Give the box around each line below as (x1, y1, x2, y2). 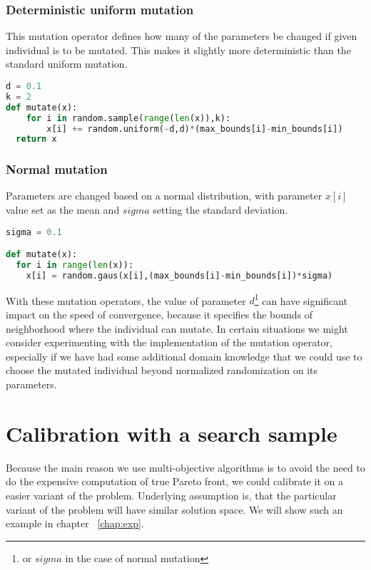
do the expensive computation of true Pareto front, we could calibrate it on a (6, 474, 343, 489)
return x (16, 134, 57, 145)
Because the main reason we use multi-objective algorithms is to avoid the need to (6, 460, 365, 475)
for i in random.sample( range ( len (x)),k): (26, 113, 231, 123)
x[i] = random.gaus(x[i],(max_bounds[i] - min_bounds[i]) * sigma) (26, 270, 333, 281)
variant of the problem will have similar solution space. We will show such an (6, 502, 343, 517)
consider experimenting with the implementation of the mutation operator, (6, 335, 332, 350)
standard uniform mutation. (6, 56, 128, 71)
